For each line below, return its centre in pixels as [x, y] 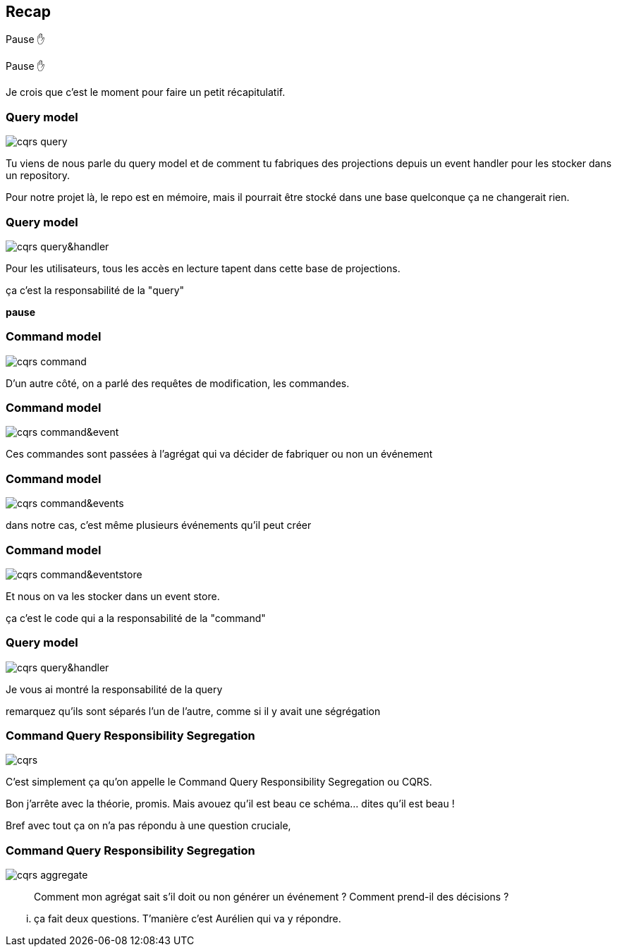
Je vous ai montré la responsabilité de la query [114, 689]
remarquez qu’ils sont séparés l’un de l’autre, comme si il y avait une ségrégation [193, 711]
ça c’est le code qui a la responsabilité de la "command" [136, 618]
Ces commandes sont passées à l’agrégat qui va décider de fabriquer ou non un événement [219, 454]
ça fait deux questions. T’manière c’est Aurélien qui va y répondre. [188, 919]
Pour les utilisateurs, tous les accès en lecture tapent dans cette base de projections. [203, 268]
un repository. [38, 176]
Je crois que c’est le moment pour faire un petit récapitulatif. [146, 92]
